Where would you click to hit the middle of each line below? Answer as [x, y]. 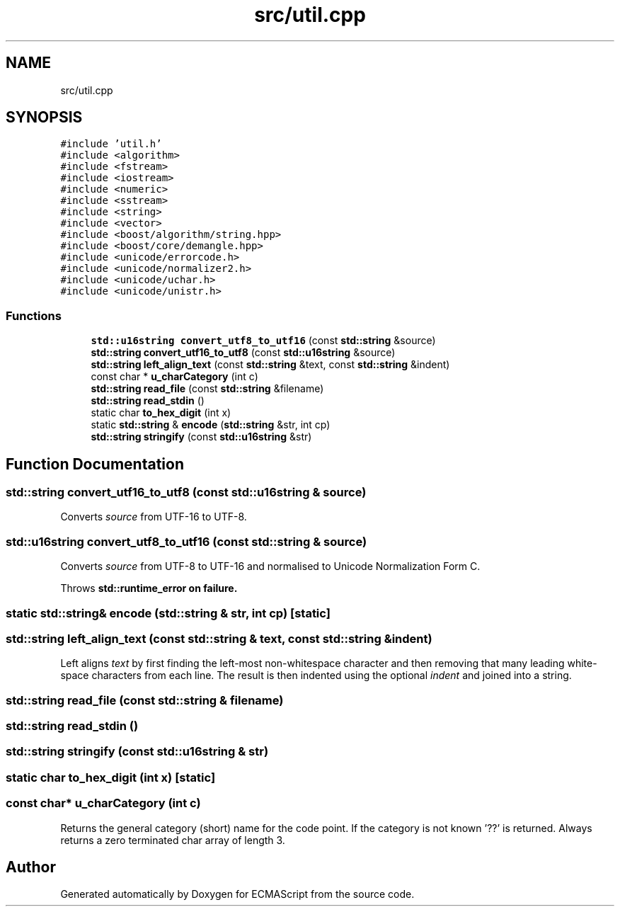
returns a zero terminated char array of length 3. [173, 840]
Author [31, 867]
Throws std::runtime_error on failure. [149, 588]
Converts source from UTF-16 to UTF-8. [154, 517]
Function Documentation [95, 464]
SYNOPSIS [44, 118]
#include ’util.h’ [111, 144]
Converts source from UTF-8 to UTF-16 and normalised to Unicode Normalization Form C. [270, 566]
